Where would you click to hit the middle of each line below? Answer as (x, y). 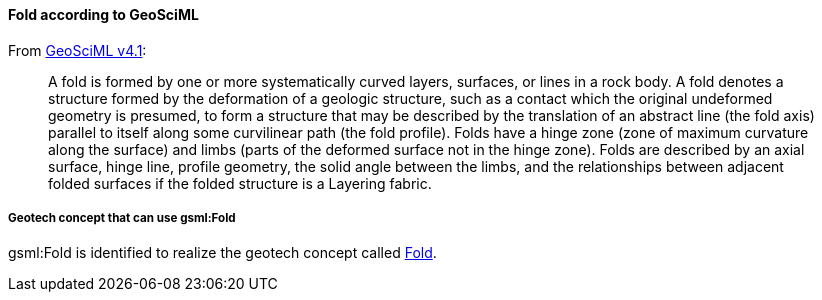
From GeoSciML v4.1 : (77, 50)
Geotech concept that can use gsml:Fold (122, 218)
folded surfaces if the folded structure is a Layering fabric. (240, 183)
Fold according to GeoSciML (103, 14)
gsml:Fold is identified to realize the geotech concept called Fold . (222, 253)
